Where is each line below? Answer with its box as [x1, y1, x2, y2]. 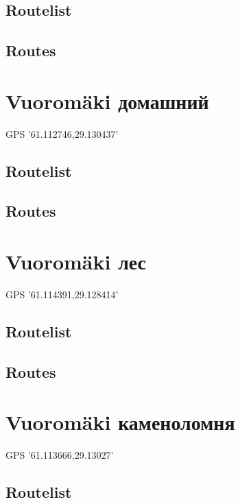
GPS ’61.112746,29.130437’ [5, 126, 119, 141]
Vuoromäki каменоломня [5, 408, 235, 436]
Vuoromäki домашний [5, 86, 209, 115]
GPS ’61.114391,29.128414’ [5, 287, 119, 301]
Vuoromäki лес [5, 248, 147, 276]
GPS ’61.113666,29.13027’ [5, 448, 114, 462]
